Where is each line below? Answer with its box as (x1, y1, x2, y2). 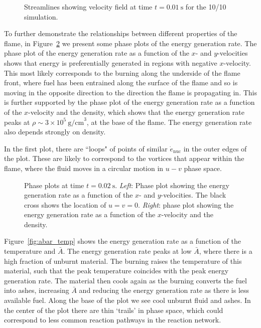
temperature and (4, 246, 56, 256)
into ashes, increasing (4, 285, 69, 295)
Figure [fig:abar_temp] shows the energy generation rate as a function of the (4, 236, 241, 246)
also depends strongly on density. (4, 126, 106, 137)
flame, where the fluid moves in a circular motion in (4, 162, 164, 173)
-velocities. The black (161, 190, 226, 200)
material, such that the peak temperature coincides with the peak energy (4, 265, 229, 276)
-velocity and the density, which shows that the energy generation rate (28, 106, 244, 117)
